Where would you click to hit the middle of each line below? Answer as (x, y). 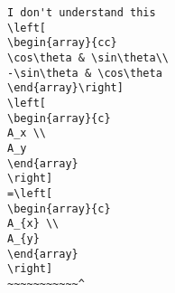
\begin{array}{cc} (62, 43)
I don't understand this (82, 13)
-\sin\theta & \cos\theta (85, 73)
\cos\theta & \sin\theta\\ (88, 57)
